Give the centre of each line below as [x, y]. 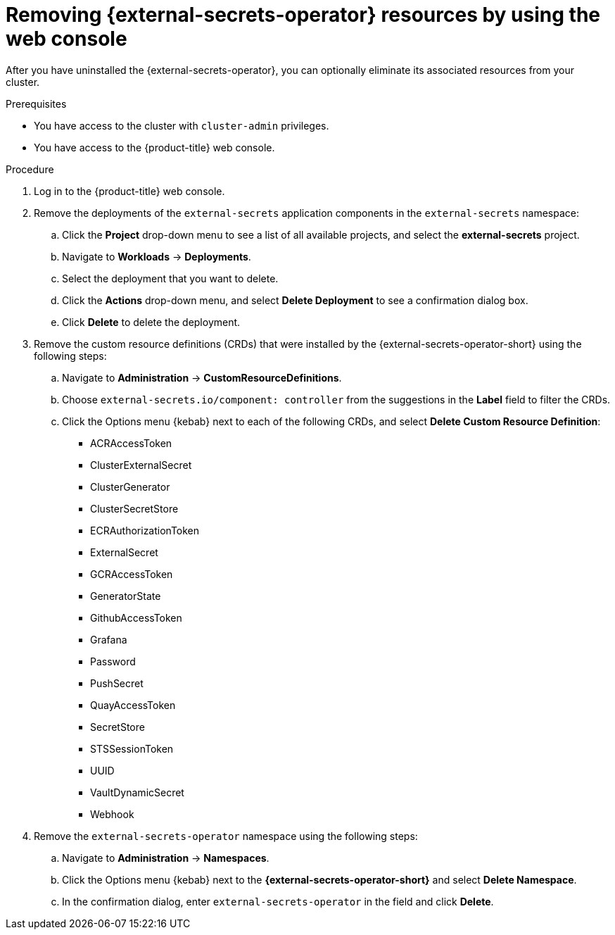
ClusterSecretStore [134, 508]
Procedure [30, 169]
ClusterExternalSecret [141, 465]
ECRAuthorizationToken [145, 530]
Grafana [109, 639]
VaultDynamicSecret [137, 792]
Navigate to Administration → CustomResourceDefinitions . [202, 377]
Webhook [112, 814]
